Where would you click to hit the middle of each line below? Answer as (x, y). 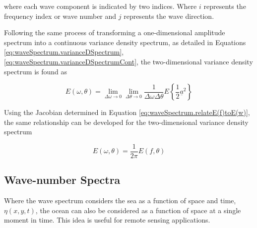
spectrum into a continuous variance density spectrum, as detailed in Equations (125, 42)
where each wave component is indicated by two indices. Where (100, 6)
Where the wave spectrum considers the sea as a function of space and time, (120, 200)
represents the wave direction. (169, 16)
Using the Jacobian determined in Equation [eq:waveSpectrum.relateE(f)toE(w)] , (127, 112)
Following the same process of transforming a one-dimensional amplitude (115, 32)
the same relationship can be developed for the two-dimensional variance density (126, 122)
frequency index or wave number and (60, 16)
